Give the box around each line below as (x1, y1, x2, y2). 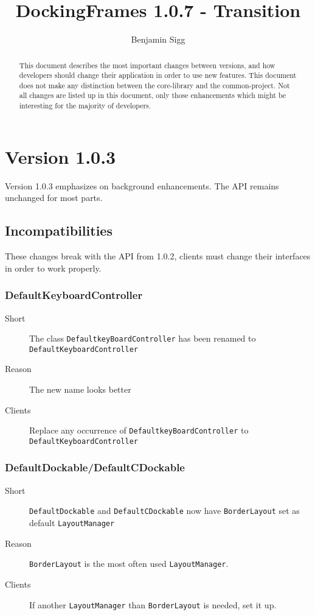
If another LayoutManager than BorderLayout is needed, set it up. (29, 598, 277, 611)
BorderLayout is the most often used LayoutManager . (29, 557, 229, 570)
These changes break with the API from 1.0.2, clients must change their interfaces (5, 250, 311, 262)
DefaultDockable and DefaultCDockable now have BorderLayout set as (29, 504, 300, 517)
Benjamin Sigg (131, 33, 185, 46)
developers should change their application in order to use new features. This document (19, 70, 297, 80)
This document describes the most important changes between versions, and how (19, 60, 275, 70)
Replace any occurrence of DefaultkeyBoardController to (29, 424, 249, 437)
